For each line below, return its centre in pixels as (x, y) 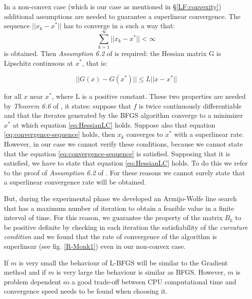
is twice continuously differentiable (190, 105)
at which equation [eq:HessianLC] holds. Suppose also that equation (114, 124)
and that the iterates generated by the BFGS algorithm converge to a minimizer (124, 115)
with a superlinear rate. (209, 134)
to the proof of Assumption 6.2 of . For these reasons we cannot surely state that (125, 172)
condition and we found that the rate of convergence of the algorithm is (110, 236)
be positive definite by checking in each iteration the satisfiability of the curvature (126, 227)
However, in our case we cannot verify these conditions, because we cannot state (124, 144)
